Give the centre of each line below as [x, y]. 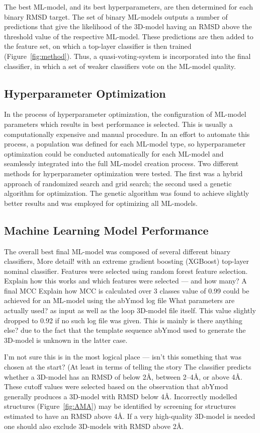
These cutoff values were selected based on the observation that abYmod [116, 386]
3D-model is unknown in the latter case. [66, 340]
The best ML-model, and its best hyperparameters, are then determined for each [128, 7]
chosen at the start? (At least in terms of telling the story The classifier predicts [128, 367]
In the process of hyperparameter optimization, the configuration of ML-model [125, 114]
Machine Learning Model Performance [106, 230]
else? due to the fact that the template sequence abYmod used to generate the [125, 330]
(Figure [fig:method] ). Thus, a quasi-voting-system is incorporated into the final [127, 56]
